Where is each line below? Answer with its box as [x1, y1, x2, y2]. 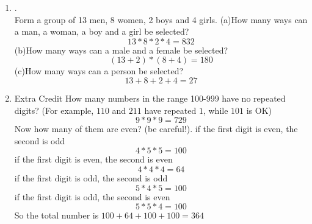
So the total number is [14, 209, 99, 222]
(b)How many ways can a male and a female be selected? [14, 43, 228, 56]
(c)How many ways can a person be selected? [14, 65, 184, 77]
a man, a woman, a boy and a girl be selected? [14, 25, 189, 38]
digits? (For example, [14, 103, 94, 116]
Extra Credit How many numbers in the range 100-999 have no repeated [14, 91, 286, 104]
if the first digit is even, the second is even [14, 153, 173, 166]
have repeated [144, 103, 197, 116]
